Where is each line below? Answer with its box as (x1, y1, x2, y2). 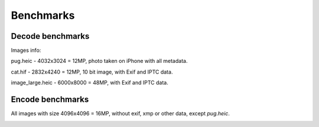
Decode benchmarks (11, 31, 90, 41)
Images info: (11, 47, 41, 54)
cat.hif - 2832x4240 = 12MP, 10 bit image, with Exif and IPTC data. (11, 68, 173, 75)
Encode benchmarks (11, 95, 89, 105)
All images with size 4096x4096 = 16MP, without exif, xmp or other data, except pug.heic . (11, 110, 230, 117)
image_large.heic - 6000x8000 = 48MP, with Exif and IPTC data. (11, 79, 168, 86)
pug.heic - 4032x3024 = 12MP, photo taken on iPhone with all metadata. (11, 58, 188, 65)
